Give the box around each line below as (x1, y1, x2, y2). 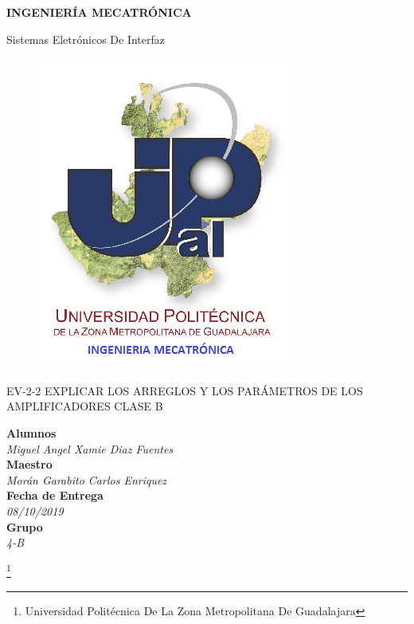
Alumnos (6, 424, 57, 441)
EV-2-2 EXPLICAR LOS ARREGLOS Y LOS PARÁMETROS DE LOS (6, 382, 363, 398)
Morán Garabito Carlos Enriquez (6, 471, 167, 488)
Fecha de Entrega (6, 487, 103, 504)
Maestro (6, 456, 53, 473)
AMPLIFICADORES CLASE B (6, 398, 163, 414)
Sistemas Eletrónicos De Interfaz (6, 30, 166, 47)
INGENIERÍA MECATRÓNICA (6, 4, 192, 20)
